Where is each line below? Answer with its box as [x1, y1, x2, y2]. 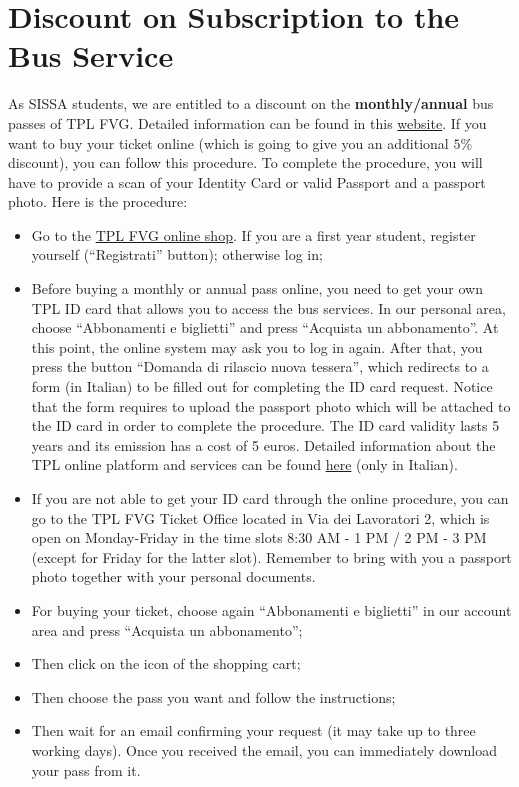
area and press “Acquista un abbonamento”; [31, 619, 303, 640]
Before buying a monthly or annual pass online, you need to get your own [31, 278, 484, 299]
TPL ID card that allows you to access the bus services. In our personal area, [31, 297, 506, 318]
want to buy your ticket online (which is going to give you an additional [8, 132, 449, 153]
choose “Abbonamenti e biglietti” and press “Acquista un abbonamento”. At [31, 317, 499, 338]
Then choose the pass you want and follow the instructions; [31, 686, 396, 707]
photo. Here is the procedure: [8, 191, 188, 212]
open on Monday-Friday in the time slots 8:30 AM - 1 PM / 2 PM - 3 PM [31, 527, 487, 548]
